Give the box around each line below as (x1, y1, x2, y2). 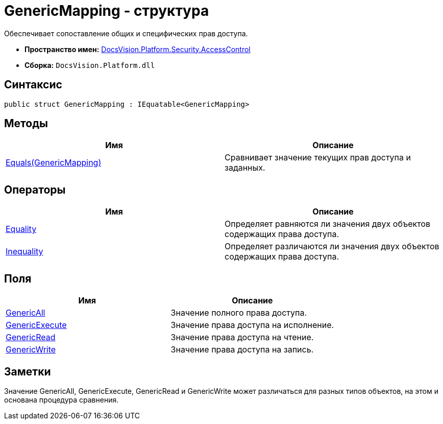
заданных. (225, 162, 265, 173)
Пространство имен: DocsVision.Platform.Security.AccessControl (24, 44, 251, 54)
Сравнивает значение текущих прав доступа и (225, 152, 411, 163)
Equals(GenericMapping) (6, 157, 102, 168)
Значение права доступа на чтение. (170, 332, 314, 343)
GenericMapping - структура (4, 2, 209, 19)
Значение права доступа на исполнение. (170, 320, 334, 331)
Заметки (4, 365, 51, 378)
